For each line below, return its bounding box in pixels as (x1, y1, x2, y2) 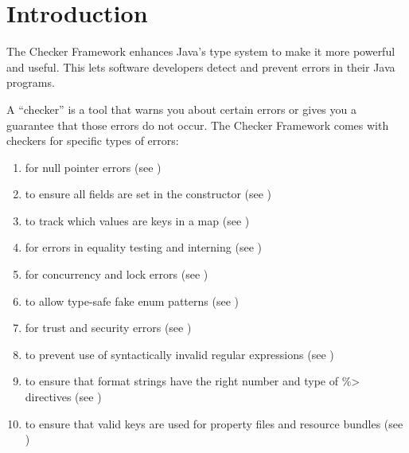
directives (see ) (25, 389, 102, 405)
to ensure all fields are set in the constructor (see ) (25, 185, 272, 202)
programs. (6, 74, 55, 91)
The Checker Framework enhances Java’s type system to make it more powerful (6, 43, 395, 60)
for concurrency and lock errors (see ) (25, 266, 208, 283)
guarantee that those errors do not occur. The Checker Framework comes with (6, 116, 389, 133)
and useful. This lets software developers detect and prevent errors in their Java (6, 58, 395, 75)
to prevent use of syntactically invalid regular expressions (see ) (25, 346, 334, 362)
